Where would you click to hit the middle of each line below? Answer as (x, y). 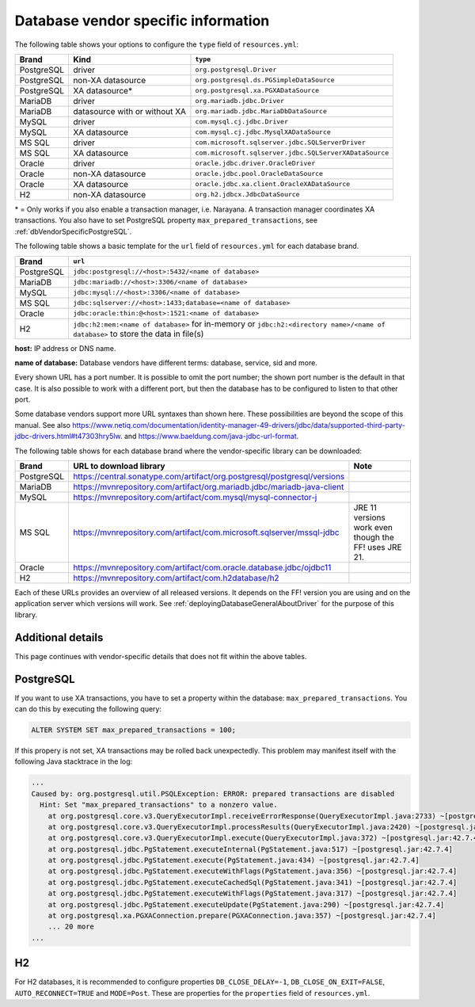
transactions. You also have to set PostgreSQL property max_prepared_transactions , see (166, 220)
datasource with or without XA (129, 111)
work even (373, 528)
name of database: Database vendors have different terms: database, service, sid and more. (166, 362)
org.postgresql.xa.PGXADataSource (257, 91)
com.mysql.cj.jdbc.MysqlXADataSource (263, 132)
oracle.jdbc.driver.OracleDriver (255, 164)
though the (374, 537)
